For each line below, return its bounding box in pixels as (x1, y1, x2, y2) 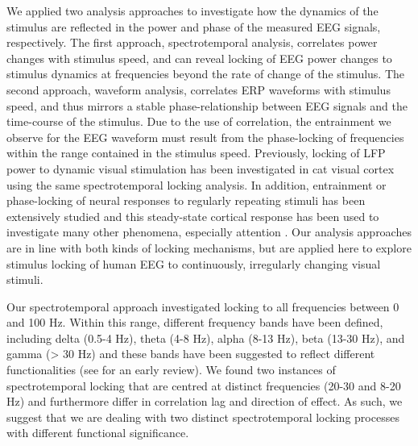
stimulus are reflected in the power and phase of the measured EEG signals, (6, 18, 381, 35)
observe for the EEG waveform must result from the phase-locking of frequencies (6, 128, 404, 145)
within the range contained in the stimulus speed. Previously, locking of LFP (6, 144, 386, 161)
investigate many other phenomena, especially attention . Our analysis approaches (6, 223, 412, 240)
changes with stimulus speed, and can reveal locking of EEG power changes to (6, 49, 392, 66)
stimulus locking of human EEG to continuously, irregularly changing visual (6, 255, 381, 272)
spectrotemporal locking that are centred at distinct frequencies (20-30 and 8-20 (6, 377, 401, 394)
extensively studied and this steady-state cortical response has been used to (6, 207, 379, 224)
